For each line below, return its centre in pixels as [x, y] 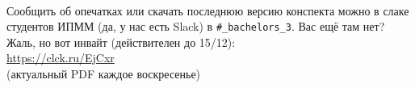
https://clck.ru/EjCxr [61, 58]
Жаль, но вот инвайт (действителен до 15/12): [121, 42]
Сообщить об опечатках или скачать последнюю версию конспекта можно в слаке [208, 10]
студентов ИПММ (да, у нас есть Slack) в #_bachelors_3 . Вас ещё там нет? [196, 26]
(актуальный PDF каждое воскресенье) [104, 74]
